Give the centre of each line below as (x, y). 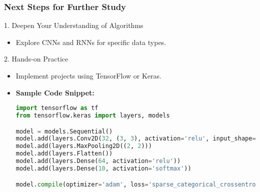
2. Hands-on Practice (36, 59)
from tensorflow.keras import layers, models (93, 116)
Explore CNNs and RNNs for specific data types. (91, 42)
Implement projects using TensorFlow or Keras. (88, 75)
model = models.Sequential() (64, 131)
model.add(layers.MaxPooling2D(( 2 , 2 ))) (84, 146)
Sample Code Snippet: (55, 92)
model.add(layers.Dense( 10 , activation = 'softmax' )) (103, 168)
